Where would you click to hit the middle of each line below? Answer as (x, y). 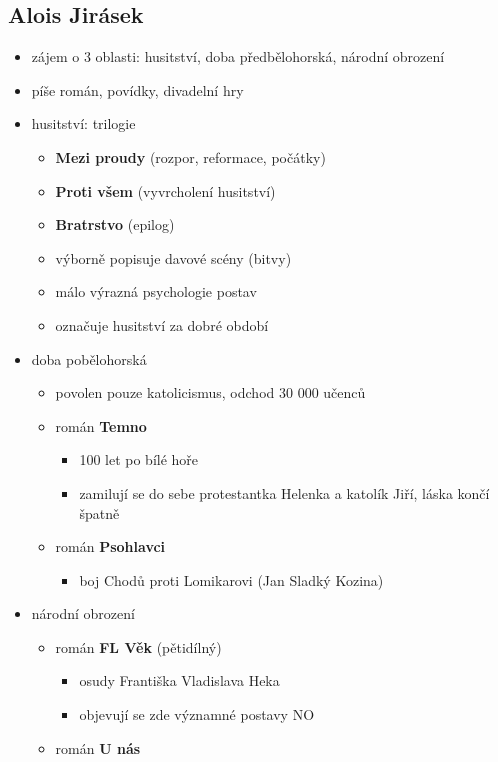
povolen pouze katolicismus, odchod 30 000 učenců (210, 392)
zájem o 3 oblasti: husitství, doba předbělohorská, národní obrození (238, 56)
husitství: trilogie (83, 123)
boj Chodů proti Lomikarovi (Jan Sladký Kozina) (231, 579)
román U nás (98, 747)
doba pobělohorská (89, 358)
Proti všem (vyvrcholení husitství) (165, 190)
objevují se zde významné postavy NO (197, 714)
